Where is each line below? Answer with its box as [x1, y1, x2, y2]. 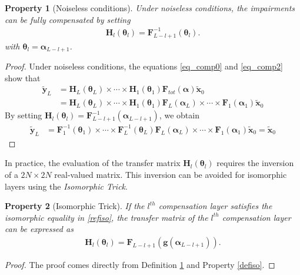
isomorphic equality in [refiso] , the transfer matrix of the [5, 211, 208, 223]
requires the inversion [216, 157, 294, 169]
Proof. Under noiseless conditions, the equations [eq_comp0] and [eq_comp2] [5, 59, 283, 72]
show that [5, 71, 41, 84]
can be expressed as [5, 223, 74, 235]
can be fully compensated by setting [5, 13, 131, 25]
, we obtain [159, 109, 199, 121]
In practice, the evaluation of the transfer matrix [5, 157, 181, 169]
